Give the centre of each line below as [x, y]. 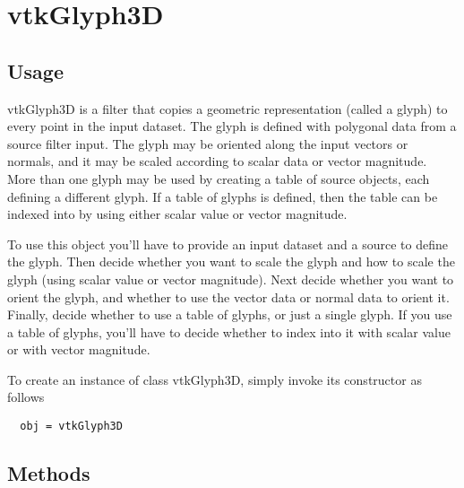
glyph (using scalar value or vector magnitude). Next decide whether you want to [231, 279]
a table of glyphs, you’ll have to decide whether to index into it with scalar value [229, 331]
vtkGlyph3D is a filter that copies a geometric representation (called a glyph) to [228, 108]
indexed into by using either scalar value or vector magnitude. [177, 214]
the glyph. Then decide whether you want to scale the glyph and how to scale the [231, 261]
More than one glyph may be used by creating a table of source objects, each [219, 178]
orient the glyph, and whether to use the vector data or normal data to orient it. [228, 296]
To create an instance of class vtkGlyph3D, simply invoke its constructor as [215, 379]
